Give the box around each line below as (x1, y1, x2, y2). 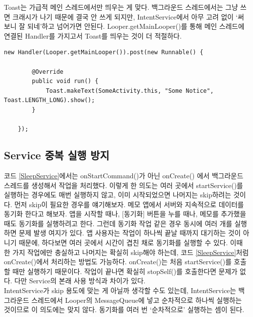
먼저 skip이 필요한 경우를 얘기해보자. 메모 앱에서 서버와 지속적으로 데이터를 (14, 199, 244, 209)
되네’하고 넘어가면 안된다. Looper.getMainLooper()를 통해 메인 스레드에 (27, 21, 245, 31)
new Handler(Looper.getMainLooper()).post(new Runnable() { (4, 49, 204, 56)
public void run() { (32, 78, 99, 85)
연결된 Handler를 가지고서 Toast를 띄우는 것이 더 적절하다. (4, 30, 182, 41)
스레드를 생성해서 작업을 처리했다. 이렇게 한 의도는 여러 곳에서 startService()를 (4, 180, 243, 190)
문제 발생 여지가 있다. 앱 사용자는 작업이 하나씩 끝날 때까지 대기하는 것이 (19, 228, 241, 238)
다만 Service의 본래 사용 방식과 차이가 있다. (14, 275, 146, 286)
